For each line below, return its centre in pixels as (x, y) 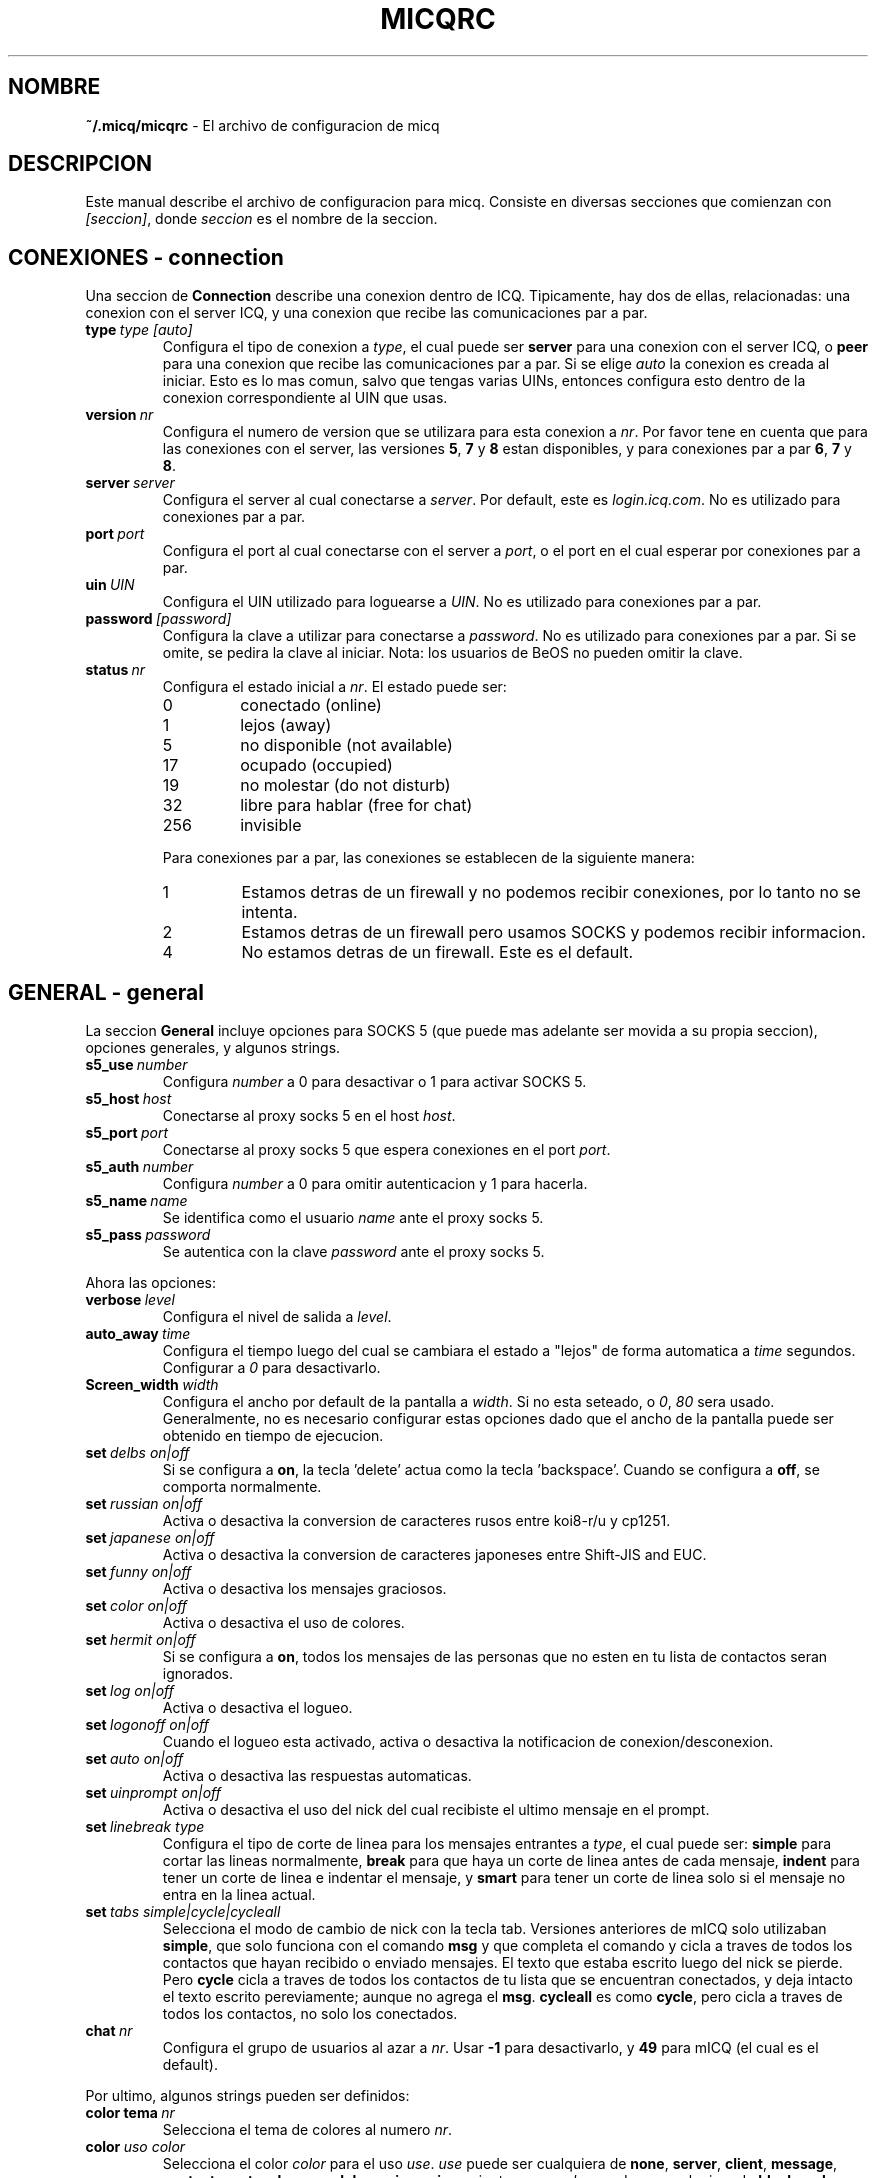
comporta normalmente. (242, 1487)
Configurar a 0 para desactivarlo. (271, 1368)
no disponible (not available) (346, 745)
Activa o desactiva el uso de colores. (283, 1623)
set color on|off (136, 1606)
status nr (115, 670)
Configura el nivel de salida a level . (277, 1317)
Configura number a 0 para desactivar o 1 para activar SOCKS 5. (374, 1082)
